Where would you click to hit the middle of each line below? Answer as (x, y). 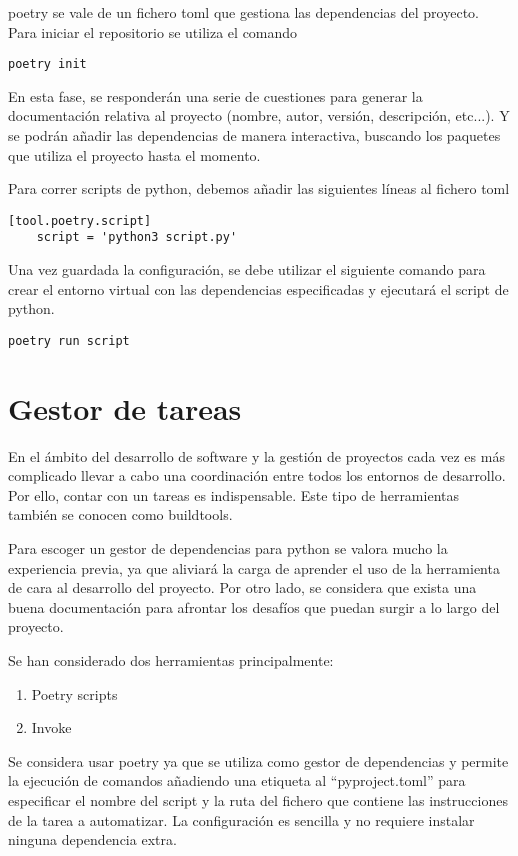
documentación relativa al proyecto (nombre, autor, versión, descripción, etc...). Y (259, 115)
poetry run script (69, 340)
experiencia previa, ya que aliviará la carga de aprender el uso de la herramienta (254, 567)
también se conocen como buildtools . (120, 514)
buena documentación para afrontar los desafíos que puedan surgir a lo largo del (254, 606)
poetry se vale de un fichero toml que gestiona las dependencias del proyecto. (243, 12)
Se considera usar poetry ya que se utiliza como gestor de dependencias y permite (258, 760)
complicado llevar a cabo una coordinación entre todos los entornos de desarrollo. (257, 475)
